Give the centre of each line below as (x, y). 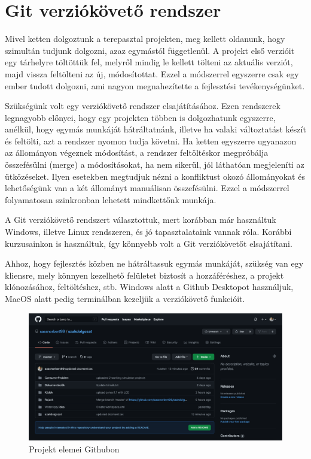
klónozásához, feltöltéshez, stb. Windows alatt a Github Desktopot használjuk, (149, 287)
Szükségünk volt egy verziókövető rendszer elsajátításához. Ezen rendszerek (143, 106)
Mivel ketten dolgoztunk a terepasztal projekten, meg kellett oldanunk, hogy (145, 39)
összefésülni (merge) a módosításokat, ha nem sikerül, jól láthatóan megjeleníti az (155, 164)
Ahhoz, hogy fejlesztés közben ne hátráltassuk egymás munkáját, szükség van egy (154, 263)
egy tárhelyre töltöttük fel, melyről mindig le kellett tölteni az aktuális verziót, (149, 62)
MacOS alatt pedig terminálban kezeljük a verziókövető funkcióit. (125, 298)
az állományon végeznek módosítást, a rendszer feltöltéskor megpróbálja (137, 153)
